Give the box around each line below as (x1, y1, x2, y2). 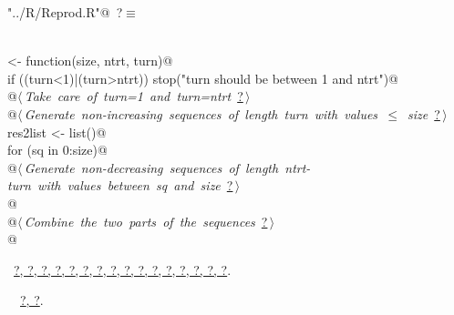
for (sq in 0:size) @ (7, 140, 108, 159)
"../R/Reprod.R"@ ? (7, 3, 123, 21)
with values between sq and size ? (37, 176, 233, 195)
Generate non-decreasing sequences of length (24, 157, 279, 177)
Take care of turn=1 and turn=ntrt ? (24, 86, 243, 106)
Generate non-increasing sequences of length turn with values (24, 104, 378, 123)
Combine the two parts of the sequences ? (24, 211, 268, 230)
